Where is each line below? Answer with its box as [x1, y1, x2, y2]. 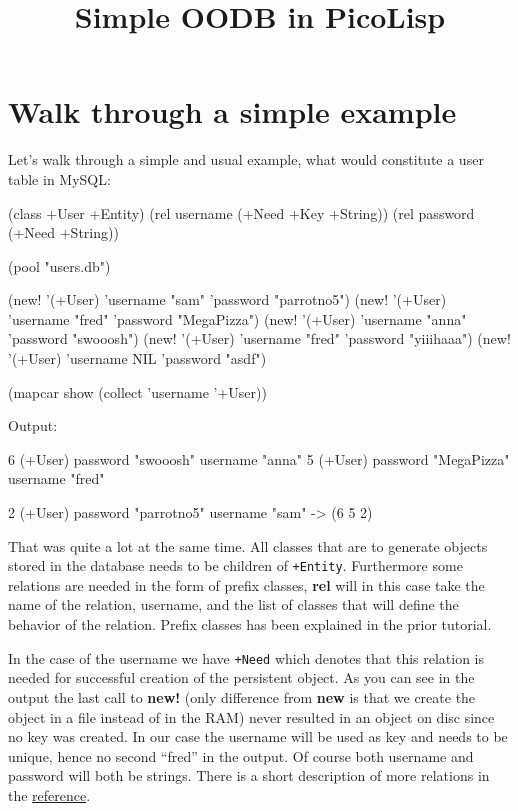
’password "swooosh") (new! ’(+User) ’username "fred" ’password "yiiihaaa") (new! [8, 328, 511, 349]
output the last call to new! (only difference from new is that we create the [8, 686, 476, 707]
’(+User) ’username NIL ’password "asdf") [8, 348, 267, 369]
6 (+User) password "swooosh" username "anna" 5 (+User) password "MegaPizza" [8, 448, 510, 469]
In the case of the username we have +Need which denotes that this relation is [8, 647, 485, 668]
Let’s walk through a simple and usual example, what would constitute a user [8, 149, 484, 170]
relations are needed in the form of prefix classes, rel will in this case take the [8, 574, 485, 595]
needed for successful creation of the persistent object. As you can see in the [8, 667, 475, 688]
